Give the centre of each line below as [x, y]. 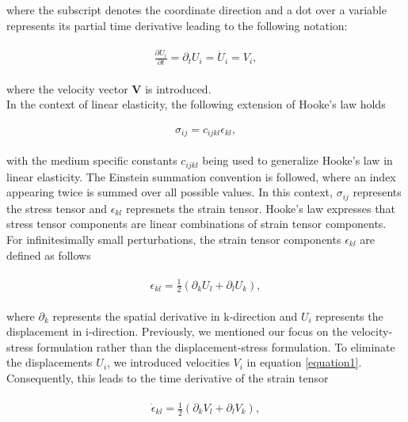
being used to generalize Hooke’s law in [297, 160]
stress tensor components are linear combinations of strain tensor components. [196, 224]
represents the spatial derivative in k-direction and [175, 316]
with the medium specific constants [92, 160]
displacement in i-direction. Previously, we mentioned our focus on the [177, 331]
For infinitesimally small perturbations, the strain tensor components [174, 239]
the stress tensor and [57, 208]
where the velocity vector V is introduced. [109, 88]
